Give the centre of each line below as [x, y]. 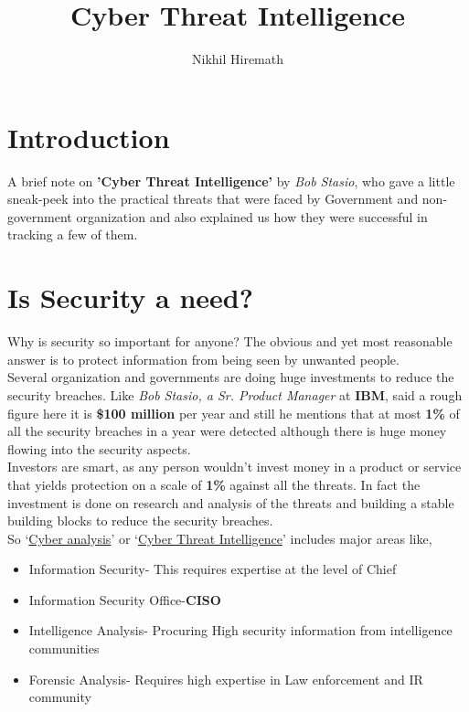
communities [64, 648]
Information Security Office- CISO [125, 599]
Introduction [89, 137]
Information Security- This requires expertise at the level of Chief [213, 569]
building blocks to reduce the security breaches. [140, 521]
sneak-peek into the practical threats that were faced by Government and [213, 199]
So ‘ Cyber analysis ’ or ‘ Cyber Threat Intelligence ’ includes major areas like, [220, 538]
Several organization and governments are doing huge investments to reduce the [231, 377]
